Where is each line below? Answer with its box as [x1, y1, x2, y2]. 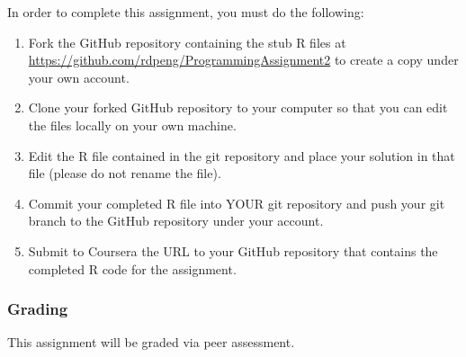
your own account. [28, 67, 130, 86]
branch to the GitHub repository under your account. [28, 211, 324, 230]
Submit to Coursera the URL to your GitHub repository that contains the [28, 241, 438, 260]
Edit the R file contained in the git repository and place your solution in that [28, 146, 455, 165]
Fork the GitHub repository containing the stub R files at [28, 32, 346, 51]
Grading [7, 298, 68, 320]
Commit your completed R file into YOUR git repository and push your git [28, 193, 445, 212]
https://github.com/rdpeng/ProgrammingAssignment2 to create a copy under [28, 50, 459, 69]
